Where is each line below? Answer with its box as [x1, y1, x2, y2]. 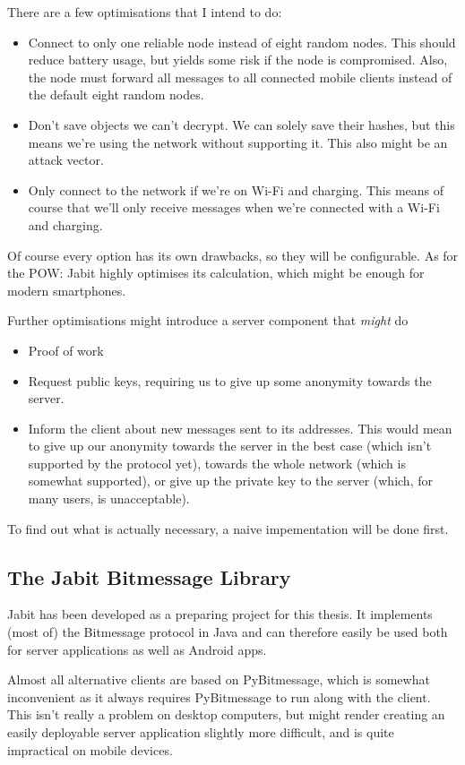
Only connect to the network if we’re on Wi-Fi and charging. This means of [28, 180, 444, 199]
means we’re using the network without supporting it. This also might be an [28, 133, 448, 151]
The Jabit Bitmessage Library [7, 563, 291, 590]
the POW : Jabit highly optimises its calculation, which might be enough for [7, 263, 425, 282]
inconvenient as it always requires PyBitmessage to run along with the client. [7, 687, 431, 706]
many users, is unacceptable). [28, 489, 190, 508]
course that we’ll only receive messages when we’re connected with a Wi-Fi [28, 198, 440, 217]
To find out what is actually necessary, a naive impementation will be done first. [7, 519, 449, 537]
